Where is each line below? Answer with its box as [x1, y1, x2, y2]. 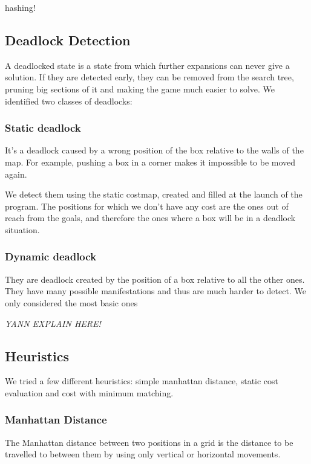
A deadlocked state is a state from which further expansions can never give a [5, 59, 290, 71]
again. [5, 167, 27, 180]
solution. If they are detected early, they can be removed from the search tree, [5, 71, 294, 83]
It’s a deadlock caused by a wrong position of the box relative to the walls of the [5, 144, 304, 156]
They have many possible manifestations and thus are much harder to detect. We [5, 285, 306, 297]
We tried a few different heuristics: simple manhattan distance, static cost [5, 375, 279, 387]
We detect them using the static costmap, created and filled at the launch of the [5, 188, 303, 201]
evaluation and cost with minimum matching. [5, 386, 174, 399]
